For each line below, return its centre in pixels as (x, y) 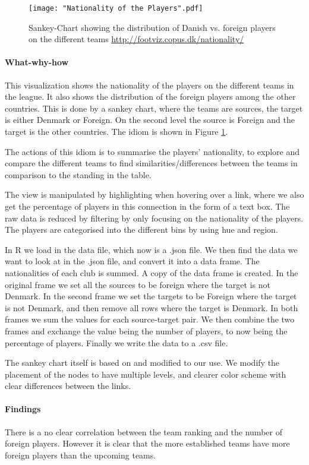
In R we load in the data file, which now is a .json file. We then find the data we (151, 249)
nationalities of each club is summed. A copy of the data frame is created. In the (152, 272)
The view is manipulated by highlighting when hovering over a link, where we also (154, 194)
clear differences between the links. (68, 386)
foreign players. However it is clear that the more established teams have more (147, 443)
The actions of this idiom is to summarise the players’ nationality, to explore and (152, 151)
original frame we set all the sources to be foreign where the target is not (138, 284)
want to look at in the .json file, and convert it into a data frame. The (132, 261)
